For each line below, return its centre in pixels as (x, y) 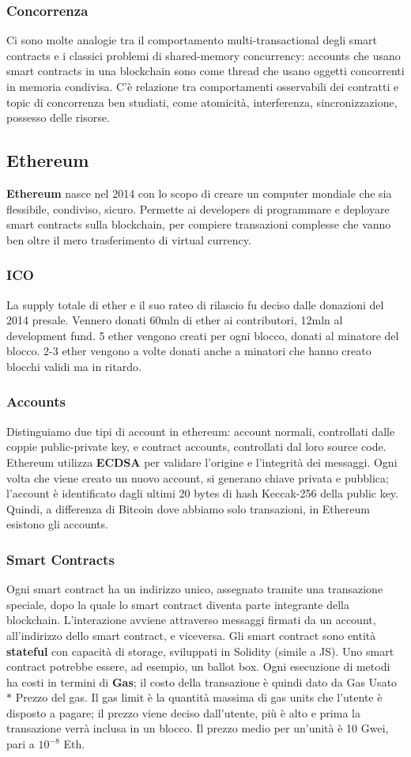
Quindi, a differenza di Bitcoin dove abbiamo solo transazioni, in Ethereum (188, 508)
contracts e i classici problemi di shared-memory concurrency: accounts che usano (204, 55)
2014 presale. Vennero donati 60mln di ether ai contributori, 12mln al (175, 320)
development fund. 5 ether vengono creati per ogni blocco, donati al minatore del (203, 335)
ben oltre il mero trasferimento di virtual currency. (129, 239)
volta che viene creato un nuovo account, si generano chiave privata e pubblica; (198, 477)
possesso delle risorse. (58, 117)
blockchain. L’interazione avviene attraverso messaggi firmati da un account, (191, 620)
